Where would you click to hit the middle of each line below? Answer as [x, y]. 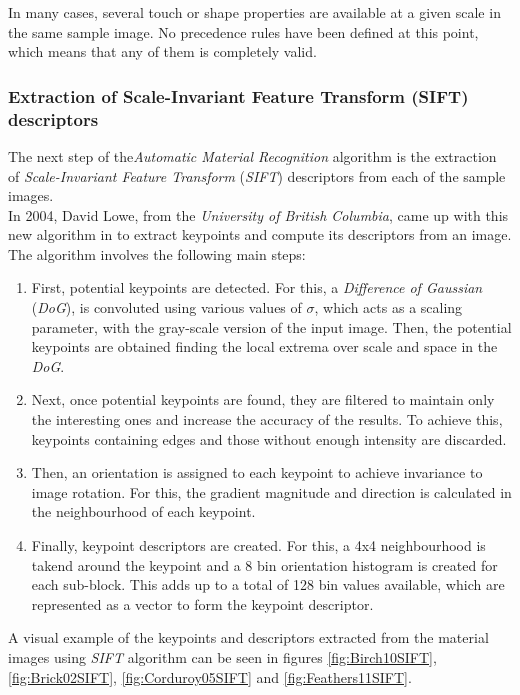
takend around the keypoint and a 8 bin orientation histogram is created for [264, 564]
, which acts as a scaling [388, 307]
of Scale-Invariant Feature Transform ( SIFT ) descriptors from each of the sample [257, 175]
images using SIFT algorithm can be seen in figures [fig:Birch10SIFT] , [222, 656]
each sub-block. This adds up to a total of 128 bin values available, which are [268, 584]
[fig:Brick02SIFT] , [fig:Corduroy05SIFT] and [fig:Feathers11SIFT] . [210, 676]
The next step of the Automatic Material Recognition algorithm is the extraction [252, 155]
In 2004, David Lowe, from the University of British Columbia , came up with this [258, 214]
